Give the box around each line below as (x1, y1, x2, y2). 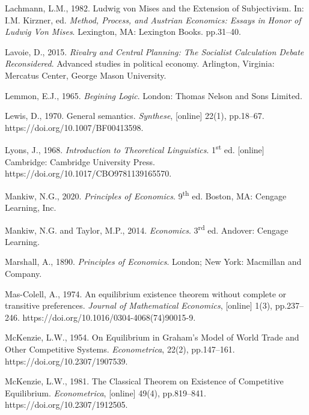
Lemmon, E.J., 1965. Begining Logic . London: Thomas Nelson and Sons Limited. (5, 89, 302, 101)
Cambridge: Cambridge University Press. (5, 155, 155, 168)
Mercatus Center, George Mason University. (5, 68, 167, 81)
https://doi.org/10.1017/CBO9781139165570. (5, 167, 172, 180)
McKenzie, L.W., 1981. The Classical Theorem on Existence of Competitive (5, 375, 284, 387)
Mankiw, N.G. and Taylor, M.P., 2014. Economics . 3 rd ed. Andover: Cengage (5, 222, 289, 236)
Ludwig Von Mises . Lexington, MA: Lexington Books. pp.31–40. (5, 25, 241, 38)
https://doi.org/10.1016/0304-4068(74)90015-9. (22, 310, 196, 323)
